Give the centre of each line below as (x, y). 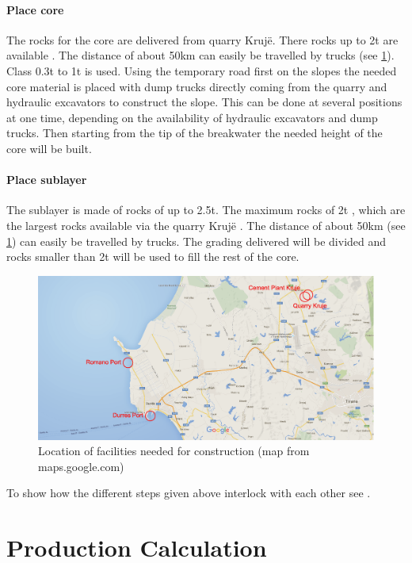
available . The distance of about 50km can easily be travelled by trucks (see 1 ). (200, 55)
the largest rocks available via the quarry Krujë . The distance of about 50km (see (206, 225)
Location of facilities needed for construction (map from (174, 451)
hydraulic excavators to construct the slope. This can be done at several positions (204, 102)
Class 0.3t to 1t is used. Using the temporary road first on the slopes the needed (202, 70)
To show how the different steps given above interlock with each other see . (189, 493)
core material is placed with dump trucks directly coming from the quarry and (197, 86)
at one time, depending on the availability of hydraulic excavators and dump (192, 117)
